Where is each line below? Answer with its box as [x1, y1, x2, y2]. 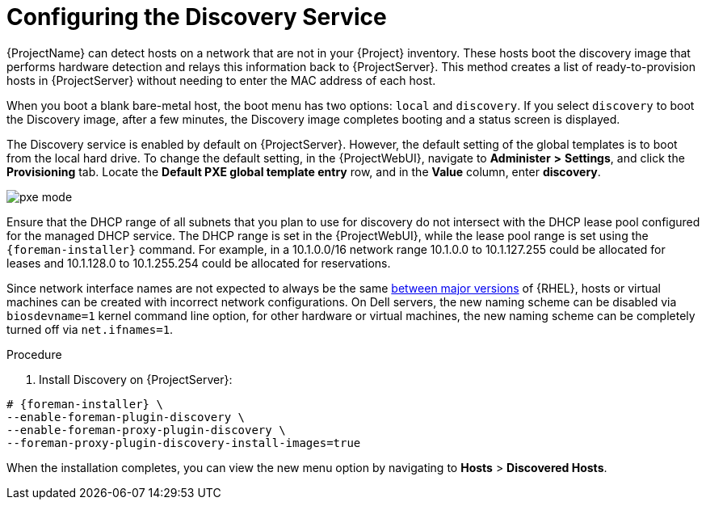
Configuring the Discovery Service [6, 3, 387, 31]
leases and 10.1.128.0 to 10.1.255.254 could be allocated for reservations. [6, 255, 391, 270]
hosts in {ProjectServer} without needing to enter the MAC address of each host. [6, 73, 436, 87]
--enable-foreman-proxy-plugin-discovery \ [6, 423, 286, 436]
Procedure [6, 347, 62, 361]
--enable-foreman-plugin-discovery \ [6, 410, 246, 424]
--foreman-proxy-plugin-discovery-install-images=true [6, 436, 361, 449]
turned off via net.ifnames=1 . [6, 322, 174, 336]
